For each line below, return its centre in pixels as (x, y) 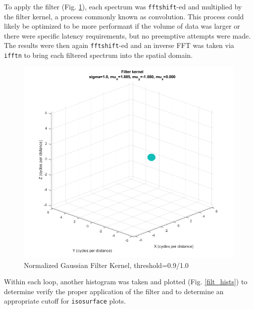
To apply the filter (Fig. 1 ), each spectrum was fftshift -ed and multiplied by (123, 6)
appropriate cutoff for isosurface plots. (65, 301)
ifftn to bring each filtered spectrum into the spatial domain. (99, 55)
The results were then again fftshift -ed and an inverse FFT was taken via (119, 45)
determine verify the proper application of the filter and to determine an (114, 291)
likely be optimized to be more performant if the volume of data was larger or (122, 26)
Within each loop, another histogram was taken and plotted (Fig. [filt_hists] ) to (126, 282)
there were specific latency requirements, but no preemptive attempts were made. (127, 35)
